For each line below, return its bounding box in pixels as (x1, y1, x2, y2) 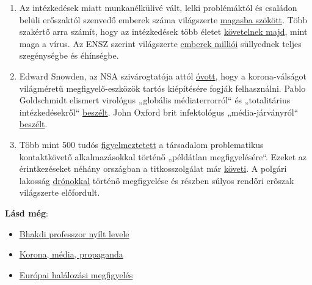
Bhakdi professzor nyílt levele (19, 227, 129, 240)
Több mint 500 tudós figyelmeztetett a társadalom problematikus (19, 138, 264, 150)
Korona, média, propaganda (19, 248, 123, 261)
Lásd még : (5, 206, 48, 219)
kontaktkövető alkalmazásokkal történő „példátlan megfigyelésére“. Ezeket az (19, 150, 307, 163)
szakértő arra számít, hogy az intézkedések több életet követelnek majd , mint (19, 25, 308, 38)
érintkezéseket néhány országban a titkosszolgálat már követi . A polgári (19, 162, 287, 175)
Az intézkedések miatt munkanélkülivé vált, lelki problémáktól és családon (19, 1, 297, 13)
